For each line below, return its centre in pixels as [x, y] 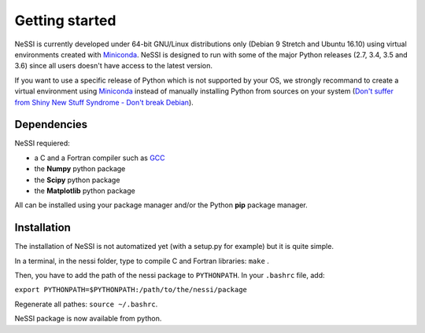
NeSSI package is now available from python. [88, 319]
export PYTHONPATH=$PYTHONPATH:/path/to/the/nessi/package [131, 290]
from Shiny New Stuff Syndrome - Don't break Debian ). [104, 102]
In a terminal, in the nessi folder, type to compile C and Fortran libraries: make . [142, 261]
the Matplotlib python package [85, 190]
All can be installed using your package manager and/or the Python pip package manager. [161, 205]
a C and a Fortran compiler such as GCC [100, 158]
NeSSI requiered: [42, 143]
